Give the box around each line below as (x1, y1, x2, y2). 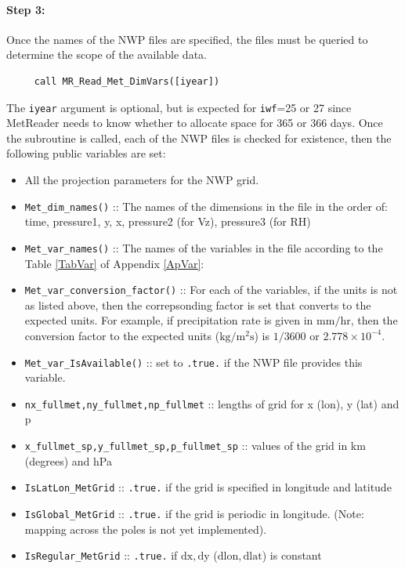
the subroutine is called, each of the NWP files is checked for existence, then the (6, 129, 392, 146)
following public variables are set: (6, 145, 166, 161)
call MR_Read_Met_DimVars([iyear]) (34, 75, 220, 87)
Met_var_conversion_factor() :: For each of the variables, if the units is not (24, 281, 398, 298)
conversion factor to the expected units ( (24, 327, 220, 343)
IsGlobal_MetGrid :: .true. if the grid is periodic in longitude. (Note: (24, 505, 364, 521)
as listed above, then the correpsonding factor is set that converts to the (24, 296, 371, 313)
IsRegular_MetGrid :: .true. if (24, 547, 178, 564)
